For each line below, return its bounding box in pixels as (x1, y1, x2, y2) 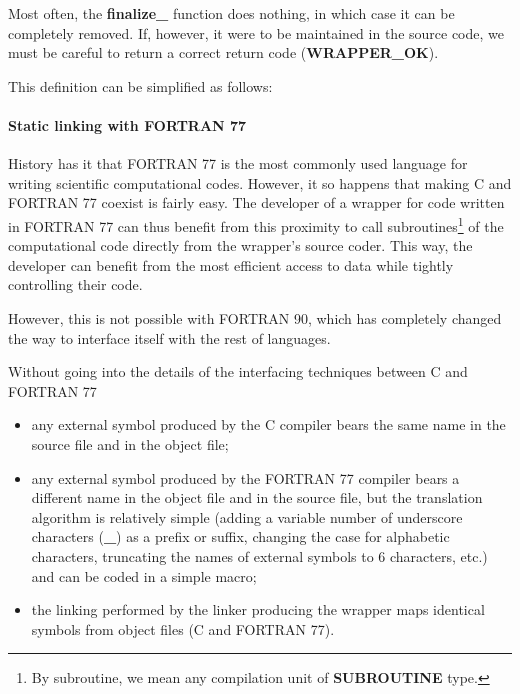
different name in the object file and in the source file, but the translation (31, 487, 483, 508)
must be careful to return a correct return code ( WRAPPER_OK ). (8, 42, 439, 63)
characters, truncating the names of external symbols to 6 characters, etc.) (31, 545, 488, 566)
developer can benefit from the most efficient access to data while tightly (8, 254, 454, 275)
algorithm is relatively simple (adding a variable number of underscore (31, 506, 463, 527)
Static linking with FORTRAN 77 (8, 114, 247, 135)
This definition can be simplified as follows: (8, 75, 273, 96)
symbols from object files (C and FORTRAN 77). (31, 618, 335, 639)
